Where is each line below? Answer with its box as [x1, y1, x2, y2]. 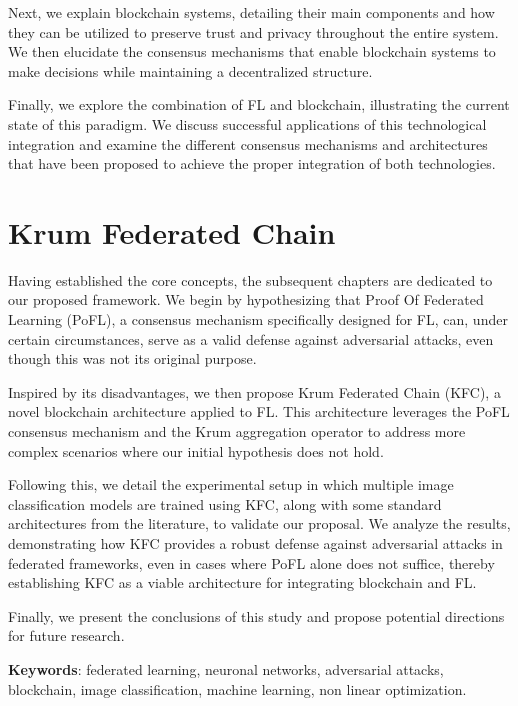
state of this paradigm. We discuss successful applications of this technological [8, 113, 487, 134]
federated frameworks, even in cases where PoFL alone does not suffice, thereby [8, 552, 495, 573]
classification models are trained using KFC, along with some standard [8, 493, 442, 514]
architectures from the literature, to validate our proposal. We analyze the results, [8, 513, 511, 534]
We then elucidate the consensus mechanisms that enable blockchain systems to [8, 41, 496, 62]
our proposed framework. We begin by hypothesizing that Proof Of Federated [8, 289, 484, 310]
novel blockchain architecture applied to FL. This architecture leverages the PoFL [8, 401, 510, 422]
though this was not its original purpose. [8, 348, 257, 369]
